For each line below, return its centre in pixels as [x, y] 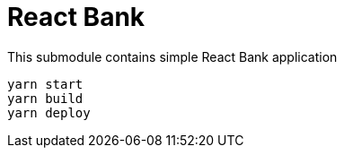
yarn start [45, 84]
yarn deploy [49, 112]
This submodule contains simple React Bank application [172, 56]
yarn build [45, 98]
